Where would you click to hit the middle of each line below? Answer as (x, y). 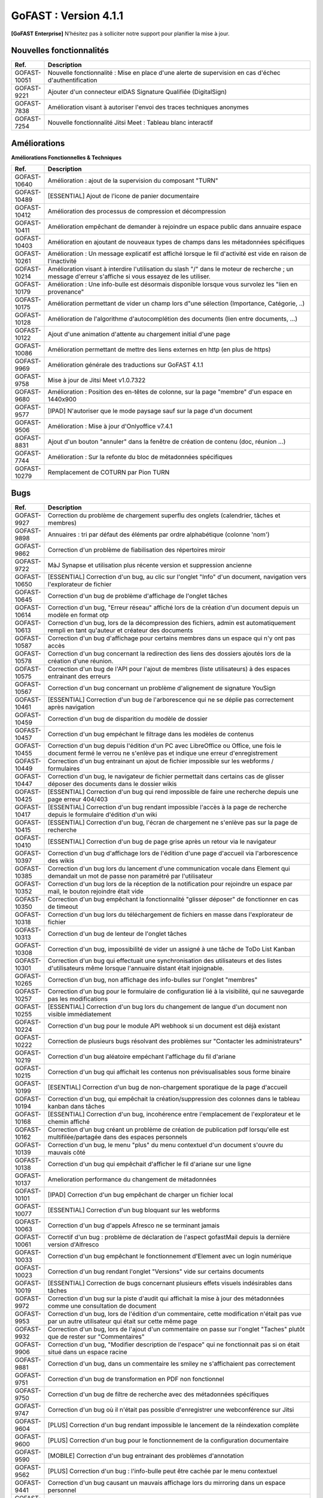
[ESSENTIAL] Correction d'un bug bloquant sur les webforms (134, 1210)
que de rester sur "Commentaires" (96, 1336)
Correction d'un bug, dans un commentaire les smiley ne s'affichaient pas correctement (172, 1363)
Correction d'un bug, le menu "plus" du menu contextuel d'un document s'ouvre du (166, 1144)
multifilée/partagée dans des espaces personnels (118, 1137)
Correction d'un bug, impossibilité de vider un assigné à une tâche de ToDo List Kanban (172, 949)
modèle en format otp (78, 615)
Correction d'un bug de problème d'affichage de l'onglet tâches (138, 596)
